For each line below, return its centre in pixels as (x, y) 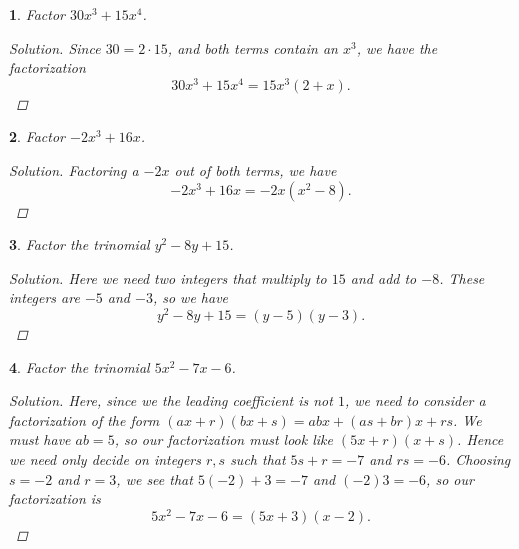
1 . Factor (37, 14)
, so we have (190, 297)
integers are (44, 297)
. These (462, 277)
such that (258, 459)
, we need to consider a (415, 400)
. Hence (480, 439)
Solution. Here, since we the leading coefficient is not (171, 400)
